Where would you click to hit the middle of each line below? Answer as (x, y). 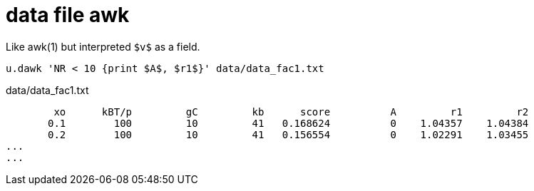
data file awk (68, 15)
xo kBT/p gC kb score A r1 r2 (291, 112)
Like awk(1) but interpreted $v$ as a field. (103, 46)
